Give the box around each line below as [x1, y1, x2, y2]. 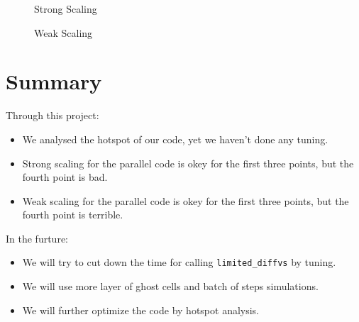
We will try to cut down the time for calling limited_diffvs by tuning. [22, 255, 336, 270]
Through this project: [6, 108, 99, 123]
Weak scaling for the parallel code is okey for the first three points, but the [22, 193, 349, 208]
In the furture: [6, 231, 68, 245]
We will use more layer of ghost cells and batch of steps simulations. [22, 279, 319, 294]
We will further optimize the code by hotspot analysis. [22, 302, 260, 317]
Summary [6, 67, 102, 96]
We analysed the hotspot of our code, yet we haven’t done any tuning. [22, 131, 328, 146]
